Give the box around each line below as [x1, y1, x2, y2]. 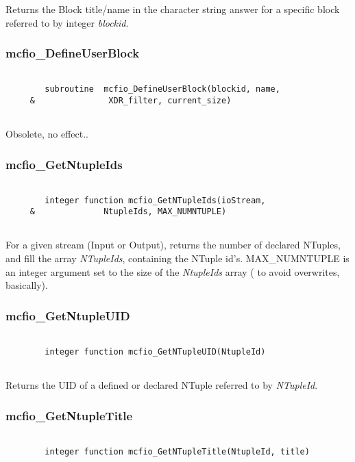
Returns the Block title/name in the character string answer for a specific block [5, 2, 340, 16]
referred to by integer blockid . [5, 15, 129, 29]
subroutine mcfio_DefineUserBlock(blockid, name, [45, 84, 280, 94]
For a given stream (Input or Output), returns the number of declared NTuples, [5, 238, 341, 252]
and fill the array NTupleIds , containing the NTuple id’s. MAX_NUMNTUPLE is [5, 251, 350, 266]
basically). [5, 278, 48, 292]
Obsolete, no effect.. [5, 127, 89, 141]
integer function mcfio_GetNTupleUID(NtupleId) [45, 346, 266, 357]
